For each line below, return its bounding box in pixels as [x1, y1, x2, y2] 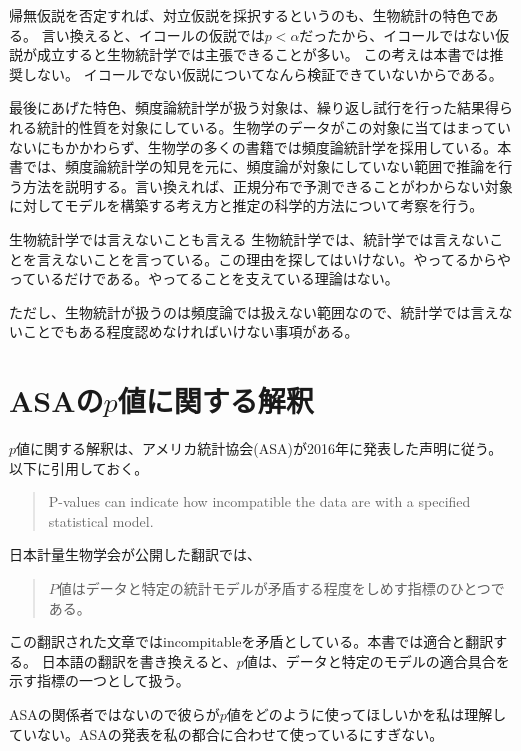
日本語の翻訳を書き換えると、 [41, 650, 237, 671]
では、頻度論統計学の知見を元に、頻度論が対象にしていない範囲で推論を [22, 156, 499, 177]
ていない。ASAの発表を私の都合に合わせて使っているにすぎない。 [9, 723, 444, 744]
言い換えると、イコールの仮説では [41, 24, 265, 45]
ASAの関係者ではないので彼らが [9, 703, 220, 724]
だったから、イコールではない [299, 24, 496, 45]
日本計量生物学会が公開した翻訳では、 [9, 544, 261, 565]
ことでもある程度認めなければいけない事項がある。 [22, 321, 359, 342]
